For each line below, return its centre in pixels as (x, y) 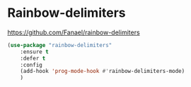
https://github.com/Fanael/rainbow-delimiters (74, 32)
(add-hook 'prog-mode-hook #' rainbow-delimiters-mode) (103, 72)
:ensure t (35, 52)
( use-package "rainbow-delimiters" (60, 45)
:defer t (33, 58)
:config (31, 65)
